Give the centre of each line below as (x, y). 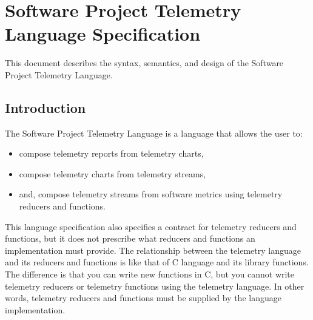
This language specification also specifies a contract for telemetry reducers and (151, 226)
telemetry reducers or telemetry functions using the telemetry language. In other (155, 286)
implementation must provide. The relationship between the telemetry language (153, 250)
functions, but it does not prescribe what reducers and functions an (130, 238)
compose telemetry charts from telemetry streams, (113, 173)
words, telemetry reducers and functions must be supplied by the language (143, 298)
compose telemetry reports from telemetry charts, (111, 153)
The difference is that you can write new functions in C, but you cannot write (150, 274)
